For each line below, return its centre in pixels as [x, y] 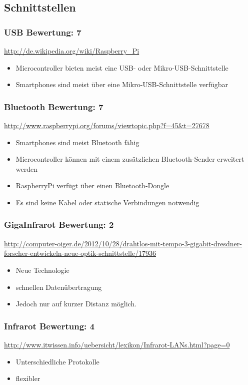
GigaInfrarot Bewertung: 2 [59, 225]
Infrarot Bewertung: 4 [49, 326]
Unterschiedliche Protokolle [57, 361]
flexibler [28, 378]
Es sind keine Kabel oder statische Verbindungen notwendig [107, 202]
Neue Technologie [42, 270]
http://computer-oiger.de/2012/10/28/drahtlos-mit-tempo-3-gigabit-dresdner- [123, 243]
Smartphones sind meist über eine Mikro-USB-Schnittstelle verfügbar [122, 84]
